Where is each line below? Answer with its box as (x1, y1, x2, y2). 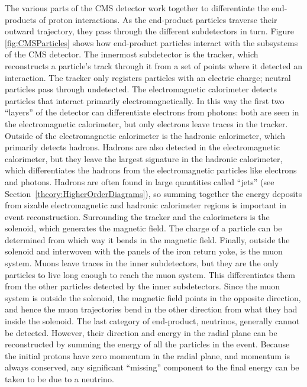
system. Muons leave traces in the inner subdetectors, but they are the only (5, 257, 279, 269)
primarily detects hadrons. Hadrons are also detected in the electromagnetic (5, 141, 280, 153)
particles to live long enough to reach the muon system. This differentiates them (5, 268, 295, 280)
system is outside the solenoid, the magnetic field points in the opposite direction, (5, 291, 301, 304)
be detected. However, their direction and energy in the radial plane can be (5, 326, 277, 338)
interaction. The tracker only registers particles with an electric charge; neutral (5, 71, 291, 83)
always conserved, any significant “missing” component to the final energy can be (5, 361, 299, 373)
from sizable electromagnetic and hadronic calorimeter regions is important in (5, 199, 287, 211)
